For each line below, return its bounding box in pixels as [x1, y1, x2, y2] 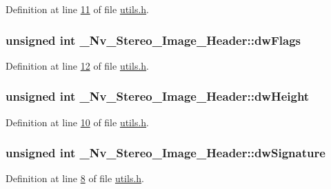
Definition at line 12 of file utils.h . [6, 58, 150, 72]
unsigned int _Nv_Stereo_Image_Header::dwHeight [6, 88, 310, 105]
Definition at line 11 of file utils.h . [6, 2, 150, 16]
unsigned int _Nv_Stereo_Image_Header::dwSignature [6, 144, 325, 161]
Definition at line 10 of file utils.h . [6, 115, 150, 129]
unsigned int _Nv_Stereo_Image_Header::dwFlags [6, 31, 301, 48]
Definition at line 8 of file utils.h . [6, 171, 145, 186]
